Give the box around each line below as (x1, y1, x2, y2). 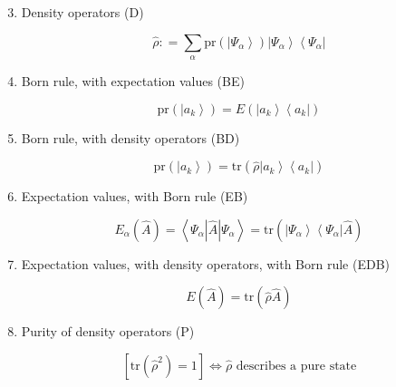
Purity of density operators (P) (21, 322, 195, 341)
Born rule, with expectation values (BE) (21, 71, 245, 90)
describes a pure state (236, 359, 357, 372)
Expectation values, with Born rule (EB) (21, 187, 248, 206)
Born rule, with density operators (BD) (21, 128, 240, 147)
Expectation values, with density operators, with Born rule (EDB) (21, 254, 391, 273)
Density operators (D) (21, 3, 144, 21)
